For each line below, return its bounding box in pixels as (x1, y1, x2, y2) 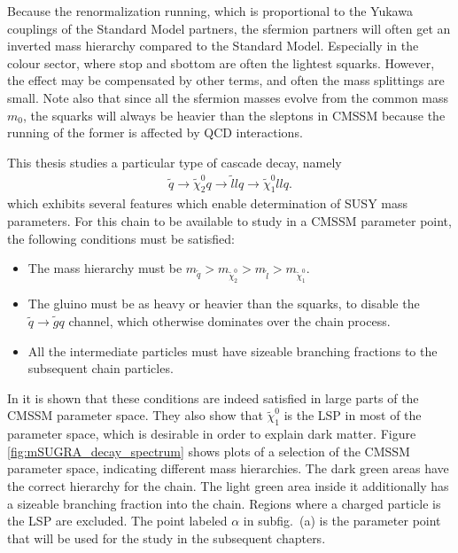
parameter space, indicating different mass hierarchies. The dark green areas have (7, 459, 449, 478)
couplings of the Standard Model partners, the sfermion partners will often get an (7, 19, 451, 37)
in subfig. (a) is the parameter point (243, 511, 441, 530)
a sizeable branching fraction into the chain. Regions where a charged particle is (7, 494, 441, 512)
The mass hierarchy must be (27, 259, 182, 277)
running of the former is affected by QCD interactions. (7, 123, 303, 142)
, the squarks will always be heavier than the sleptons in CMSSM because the (22, 105, 446, 124)
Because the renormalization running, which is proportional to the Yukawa (7, 2, 413, 19)
